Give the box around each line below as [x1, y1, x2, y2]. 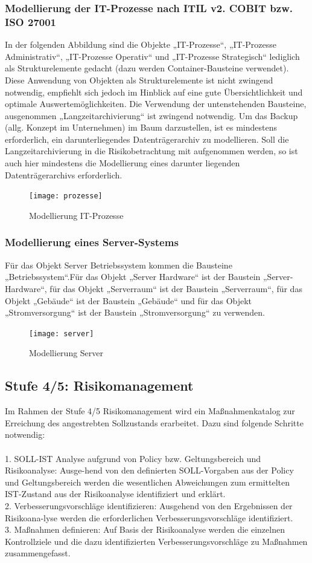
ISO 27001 [5, 14, 57, 29]
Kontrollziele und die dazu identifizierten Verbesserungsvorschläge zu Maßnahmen [5, 535, 308, 547]
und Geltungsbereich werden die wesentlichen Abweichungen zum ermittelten [5, 475, 290, 488]
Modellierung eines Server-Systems [5, 235, 179, 250]
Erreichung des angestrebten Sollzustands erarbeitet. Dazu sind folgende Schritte [5, 416, 304, 429]
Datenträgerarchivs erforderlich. [5, 168, 123, 181]
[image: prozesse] [29, 192, 103, 201]
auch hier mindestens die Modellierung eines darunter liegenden [5, 157, 240, 169]
